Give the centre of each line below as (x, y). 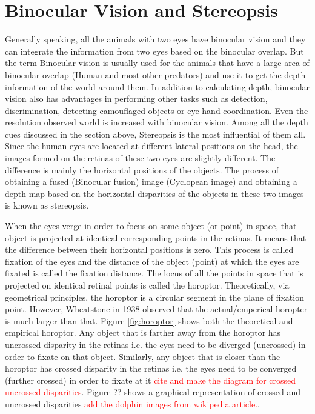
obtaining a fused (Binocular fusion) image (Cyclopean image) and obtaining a (151, 182)
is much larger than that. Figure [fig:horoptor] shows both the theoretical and (149, 320)
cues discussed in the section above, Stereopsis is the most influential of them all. (155, 134)
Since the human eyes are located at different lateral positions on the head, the (151, 146)
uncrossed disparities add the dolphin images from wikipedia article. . (132, 403)
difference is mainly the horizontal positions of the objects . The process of (142, 169)
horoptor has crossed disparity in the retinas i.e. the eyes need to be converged (151, 368)
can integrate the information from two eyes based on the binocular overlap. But (154, 51)
